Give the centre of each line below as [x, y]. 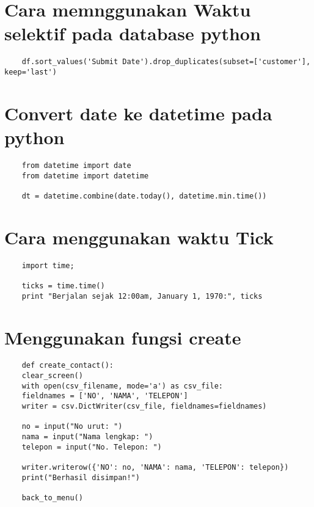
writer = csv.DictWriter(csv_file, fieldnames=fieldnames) [144, 407]
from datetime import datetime [85, 176]
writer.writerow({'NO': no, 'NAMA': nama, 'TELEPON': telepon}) [155, 467]
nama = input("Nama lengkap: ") [87, 437]
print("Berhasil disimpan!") [81, 477]
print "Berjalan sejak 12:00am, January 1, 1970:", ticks [142, 296]
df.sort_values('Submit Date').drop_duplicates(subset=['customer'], [166, 62]
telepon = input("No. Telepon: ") [92, 447]
